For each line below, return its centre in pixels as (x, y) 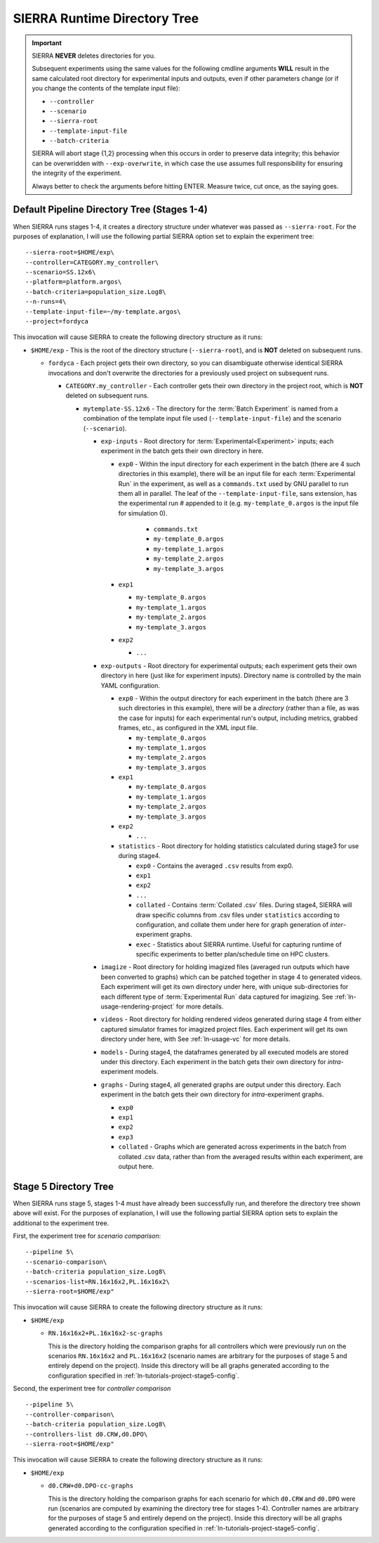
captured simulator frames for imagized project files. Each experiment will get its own (224, 1029)
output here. (136, 1166)
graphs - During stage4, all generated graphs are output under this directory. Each (221, 1084)
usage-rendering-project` (138, 1006)
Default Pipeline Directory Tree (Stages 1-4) (111, 210)
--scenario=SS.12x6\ (61, 272)
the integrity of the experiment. (77, 173)
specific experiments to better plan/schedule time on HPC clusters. (233, 954)
